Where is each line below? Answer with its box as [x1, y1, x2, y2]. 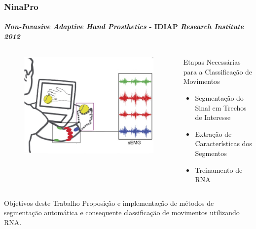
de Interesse [195, 112, 231, 122]
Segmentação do [195, 93, 244, 103]
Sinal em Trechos [195, 102, 247, 113]
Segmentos [195, 148, 227, 158]
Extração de [195, 128, 232, 139]
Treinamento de [195, 164, 243, 175]
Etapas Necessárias [183, 57, 241, 67]
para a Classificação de [183, 66, 253, 76]
